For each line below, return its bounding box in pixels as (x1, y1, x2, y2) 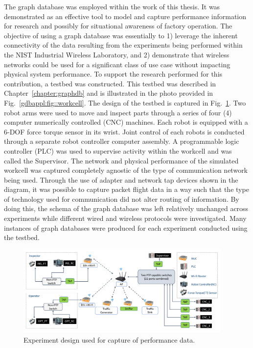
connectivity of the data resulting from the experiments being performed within (4, 40, 243, 50)
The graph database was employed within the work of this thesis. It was (4, 1, 220, 11)
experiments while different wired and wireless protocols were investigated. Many (4, 213, 247, 223)
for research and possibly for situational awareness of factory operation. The (4, 21, 232, 31)
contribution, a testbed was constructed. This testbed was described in (4, 78, 216, 88)
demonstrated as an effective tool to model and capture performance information (4, 11, 247, 21)
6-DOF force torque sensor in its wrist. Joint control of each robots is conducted (4, 126, 245, 136)
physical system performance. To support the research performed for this (4, 69, 223, 79)
